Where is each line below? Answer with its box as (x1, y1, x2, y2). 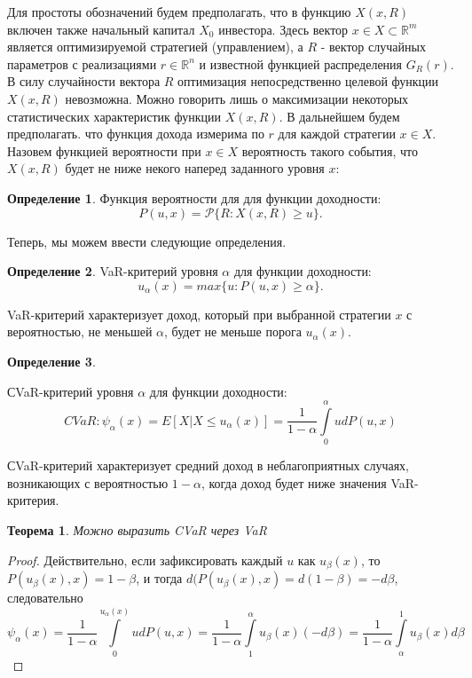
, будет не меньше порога (164, 322, 302, 341)
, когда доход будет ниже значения (201, 473, 387, 492)
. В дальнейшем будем (279, 106, 400, 125)
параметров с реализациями (7, 54, 157, 73)
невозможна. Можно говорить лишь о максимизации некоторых (65, 89, 409, 107)
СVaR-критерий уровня (7, 382, 134, 400)
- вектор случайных (320, 37, 426, 56)
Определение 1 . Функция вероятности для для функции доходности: (7, 188, 382, 207)
